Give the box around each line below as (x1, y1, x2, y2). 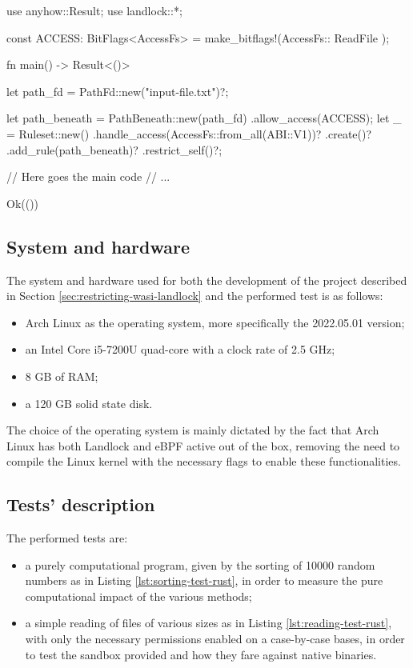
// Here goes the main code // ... (6, 168, 170, 185)
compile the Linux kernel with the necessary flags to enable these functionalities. (6, 453, 401, 470)
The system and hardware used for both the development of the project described (6, 271, 407, 288)
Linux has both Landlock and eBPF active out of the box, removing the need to (6, 437, 400, 454)
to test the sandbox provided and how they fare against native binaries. (25, 646, 377, 662)
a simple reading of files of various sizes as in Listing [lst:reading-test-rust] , (25, 614, 392, 631)
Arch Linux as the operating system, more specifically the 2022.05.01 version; (25, 314, 405, 330)
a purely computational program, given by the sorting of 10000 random (25, 556, 375, 573)
